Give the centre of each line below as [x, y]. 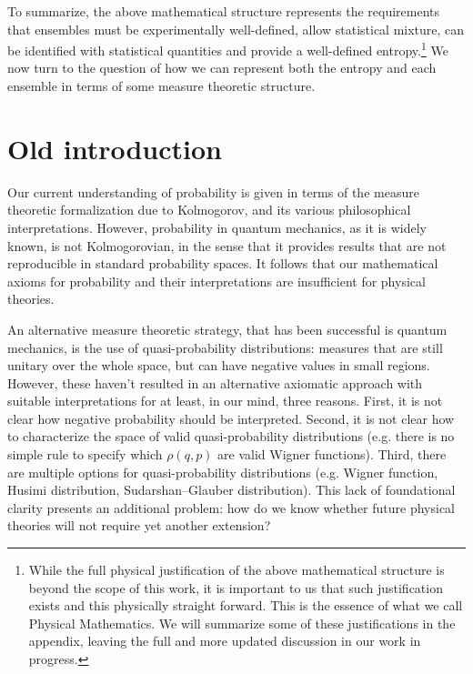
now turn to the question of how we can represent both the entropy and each [222, 68]
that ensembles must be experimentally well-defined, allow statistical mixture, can [236, 29]
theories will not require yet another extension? [139, 525]
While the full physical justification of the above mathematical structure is [236, 570]
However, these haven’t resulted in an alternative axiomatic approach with [215, 382]
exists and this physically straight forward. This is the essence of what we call [246, 605]
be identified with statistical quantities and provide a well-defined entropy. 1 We [228, 49]
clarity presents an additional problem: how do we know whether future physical [231, 507]
